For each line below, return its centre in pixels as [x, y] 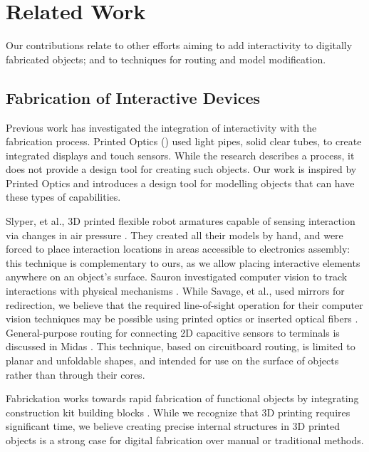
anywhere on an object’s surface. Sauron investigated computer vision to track [177, 277]
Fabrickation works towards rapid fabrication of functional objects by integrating [182, 398]
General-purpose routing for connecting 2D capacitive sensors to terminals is [173, 332]
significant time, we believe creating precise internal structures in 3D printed [173, 426]
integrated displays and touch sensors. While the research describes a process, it [180, 155]
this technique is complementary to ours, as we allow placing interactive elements [183, 262]
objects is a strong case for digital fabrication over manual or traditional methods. [185, 440]
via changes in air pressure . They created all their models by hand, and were [175, 235]
